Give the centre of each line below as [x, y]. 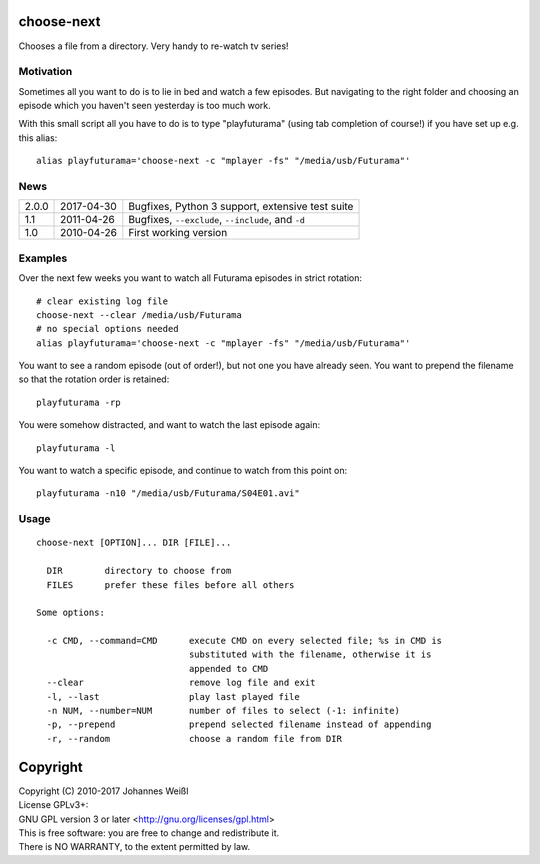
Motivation [45, 72]
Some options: [70, 613]
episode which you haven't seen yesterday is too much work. [144, 106]
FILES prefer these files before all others [170, 584]
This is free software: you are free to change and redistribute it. [149, 832]
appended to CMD [228, 668]
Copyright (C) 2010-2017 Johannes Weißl [103, 791]
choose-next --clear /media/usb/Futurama [139, 314]
